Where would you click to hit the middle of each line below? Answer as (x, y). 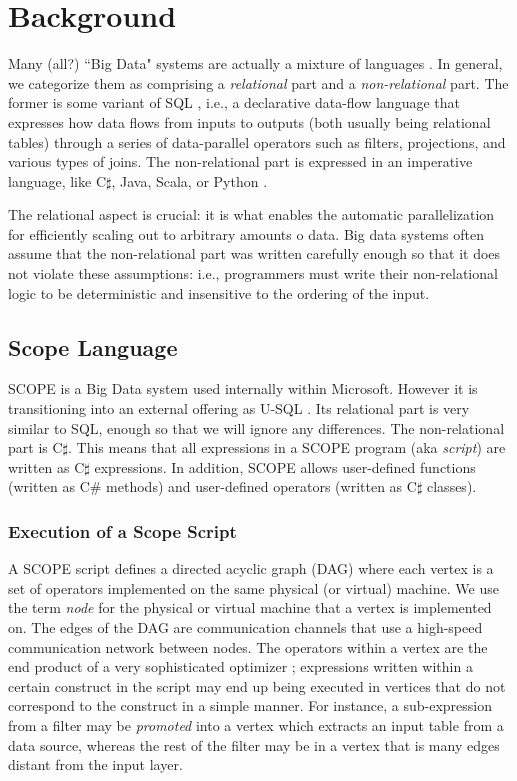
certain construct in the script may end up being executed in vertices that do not (257, 685)
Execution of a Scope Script (122, 530)
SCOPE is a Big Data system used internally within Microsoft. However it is (243, 388)
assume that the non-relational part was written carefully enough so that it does (254, 253)
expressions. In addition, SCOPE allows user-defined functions (285, 466)
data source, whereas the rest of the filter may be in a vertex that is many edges (254, 744)
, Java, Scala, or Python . (189, 180)
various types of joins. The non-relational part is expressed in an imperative (240, 161)
